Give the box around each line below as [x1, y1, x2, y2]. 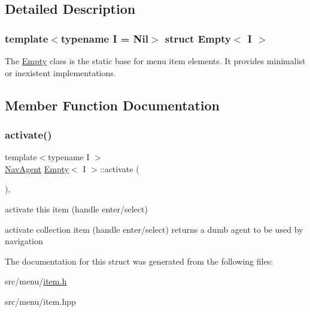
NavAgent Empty [5, 162, 69, 175]
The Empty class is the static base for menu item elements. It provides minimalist [5, 55, 306, 67]
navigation [5, 235, 43, 247]
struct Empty [165, 31, 231, 46]
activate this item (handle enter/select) [5, 202, 148, 215]
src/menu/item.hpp [5, 295, 76, 307]
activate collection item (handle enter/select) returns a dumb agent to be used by [5, 223, 303, 235]
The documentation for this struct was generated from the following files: [5, 254, 273, 267]
